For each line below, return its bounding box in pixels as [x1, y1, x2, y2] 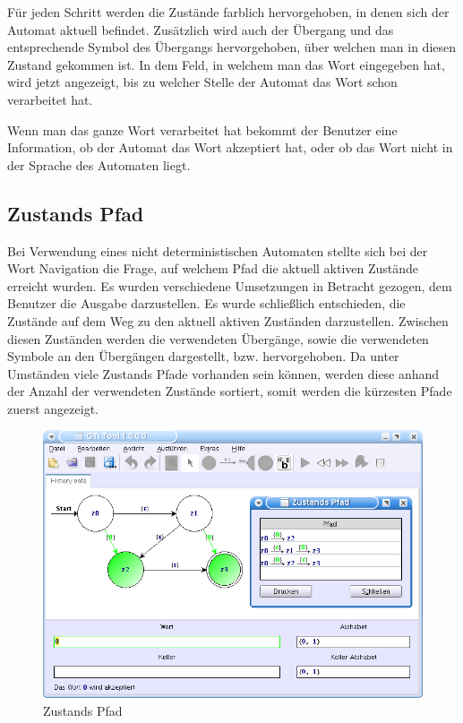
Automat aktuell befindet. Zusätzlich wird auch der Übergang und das [7, 20, 394, 39]
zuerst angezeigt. [7, 399, 99, 417]
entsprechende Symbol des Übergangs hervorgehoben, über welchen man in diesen [7, 38, 457, 56]
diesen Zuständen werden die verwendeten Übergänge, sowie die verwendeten [7, 329, 429, 348]
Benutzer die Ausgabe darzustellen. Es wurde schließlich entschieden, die [7, 294, 406, 313]
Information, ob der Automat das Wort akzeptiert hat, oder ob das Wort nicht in [7, 138, 453, 157]
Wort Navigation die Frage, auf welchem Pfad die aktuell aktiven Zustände [7, 259, 419, 278]
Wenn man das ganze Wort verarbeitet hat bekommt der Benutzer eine [7, 120, 398, 139]
